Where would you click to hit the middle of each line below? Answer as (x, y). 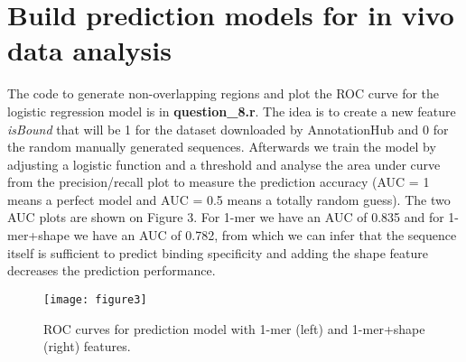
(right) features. (87, 346)
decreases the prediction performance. (112, 270)
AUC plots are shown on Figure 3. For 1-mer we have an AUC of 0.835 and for (226, 217)
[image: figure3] (95, 299)
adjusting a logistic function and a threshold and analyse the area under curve (224, 164)
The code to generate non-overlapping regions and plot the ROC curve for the (224, 93)
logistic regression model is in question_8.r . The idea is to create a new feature (232, 111)
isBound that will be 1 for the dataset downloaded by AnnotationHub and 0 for (228, 129)
